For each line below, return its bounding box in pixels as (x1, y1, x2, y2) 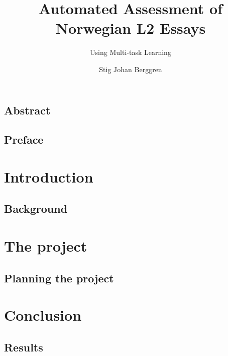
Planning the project (4, 270, 114, 285)
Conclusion (4, 305, 82, 325)
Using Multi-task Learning (90, 47, 171, 57)
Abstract (4, 102, 51, 117)
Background (4, 201, 68, 216)
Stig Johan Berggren (99, 64, 162, 74)
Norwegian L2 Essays (55, 18, 206, 38)
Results (4, 339, 43, 354)
